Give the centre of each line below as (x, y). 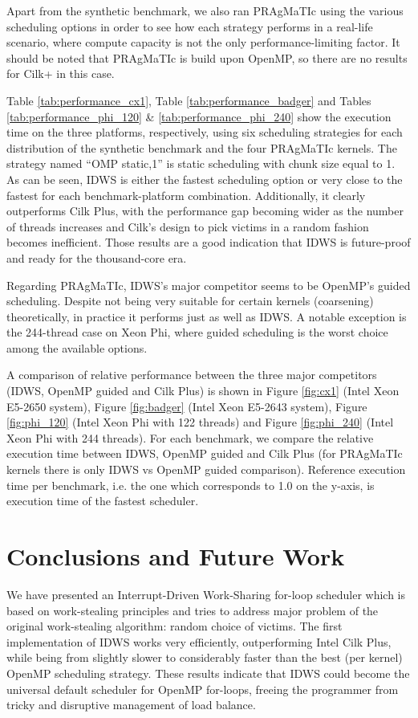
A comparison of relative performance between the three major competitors (192, 375)
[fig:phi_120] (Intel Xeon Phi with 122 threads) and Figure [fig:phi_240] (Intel (200, 422)
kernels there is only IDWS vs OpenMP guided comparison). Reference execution (206, 469)
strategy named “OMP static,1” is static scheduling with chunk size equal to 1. (201, 163)
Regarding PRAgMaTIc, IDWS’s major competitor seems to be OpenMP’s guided (209, 285)
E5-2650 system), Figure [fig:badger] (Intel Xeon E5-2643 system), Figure (187, 406)
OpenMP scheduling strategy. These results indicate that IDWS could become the (208, 673)
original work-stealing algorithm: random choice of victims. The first (175, 626)
